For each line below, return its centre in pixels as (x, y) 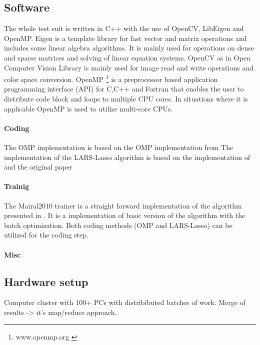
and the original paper (38, 167)
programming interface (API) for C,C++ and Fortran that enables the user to (124, 89)
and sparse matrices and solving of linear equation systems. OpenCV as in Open (127, 57)
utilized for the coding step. (46, 235)
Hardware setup (46, 281)
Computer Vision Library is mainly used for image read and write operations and (129, 67)
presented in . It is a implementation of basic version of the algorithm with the (125, 215)
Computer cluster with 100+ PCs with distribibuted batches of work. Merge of (125, 302)
